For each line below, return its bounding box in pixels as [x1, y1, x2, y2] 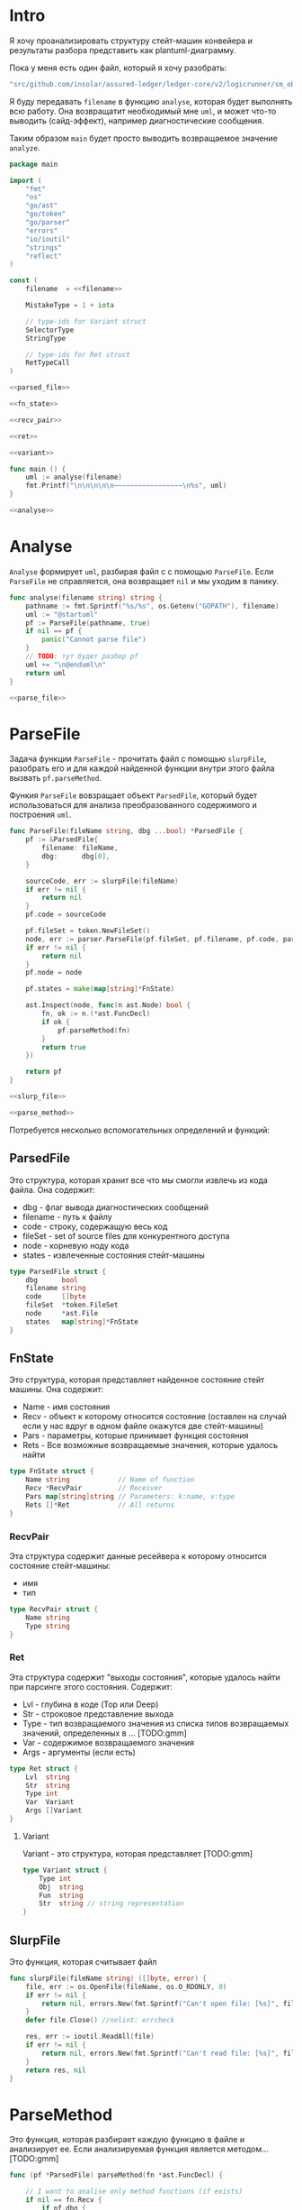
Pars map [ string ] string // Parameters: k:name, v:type [25, 1492, 235, 1501]
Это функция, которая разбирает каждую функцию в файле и [9, 2134, 245, 2145]
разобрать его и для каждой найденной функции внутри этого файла [9, 763, 276, 774]
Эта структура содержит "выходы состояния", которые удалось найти [9, 1672, 280, 1683]
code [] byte [25, 1292, 87, 1301]
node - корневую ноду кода [22, 1240, 129, 1251]
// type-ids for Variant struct [25, 316, 147, 326]
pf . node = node [25, 968, 83, 977]
